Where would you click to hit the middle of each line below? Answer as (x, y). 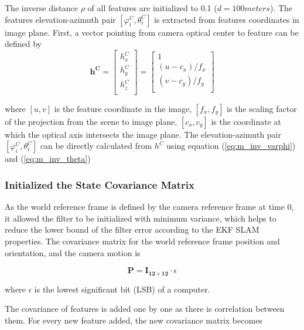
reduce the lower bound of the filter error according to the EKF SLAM (132, 229)
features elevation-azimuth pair (60, 19)
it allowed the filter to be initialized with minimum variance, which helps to (141, 218)
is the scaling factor (262, 108)
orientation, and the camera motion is (73, 252)
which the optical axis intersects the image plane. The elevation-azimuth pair (143, 134)
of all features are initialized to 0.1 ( (152, 8)
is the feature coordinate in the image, (123, 108)
